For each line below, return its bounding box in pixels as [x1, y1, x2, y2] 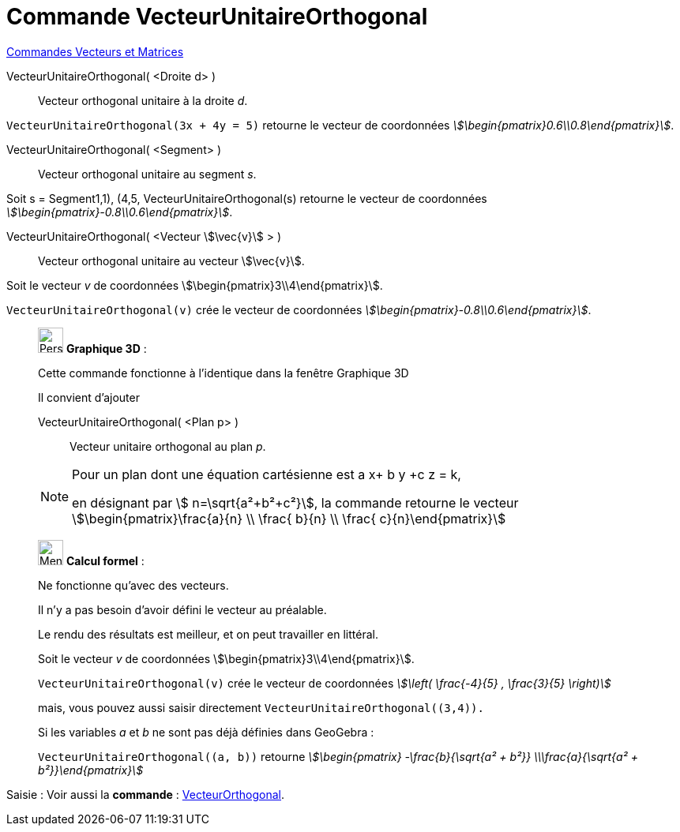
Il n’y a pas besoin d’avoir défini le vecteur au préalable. [38, 602, 327, 617]
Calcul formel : [66, 553, 145, 568]
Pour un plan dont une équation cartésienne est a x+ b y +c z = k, [72, 466, 461, 482]
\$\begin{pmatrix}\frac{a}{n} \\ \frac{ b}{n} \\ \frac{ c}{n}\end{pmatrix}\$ [72, 510, 506, 527]
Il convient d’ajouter [38, 390, 140, 404]
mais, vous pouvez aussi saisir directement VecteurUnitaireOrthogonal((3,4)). [38, 700, 484, 714]
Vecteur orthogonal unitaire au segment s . [38, 167, 257, 181]
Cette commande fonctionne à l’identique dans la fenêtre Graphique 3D [38, 365, 409, 380]
